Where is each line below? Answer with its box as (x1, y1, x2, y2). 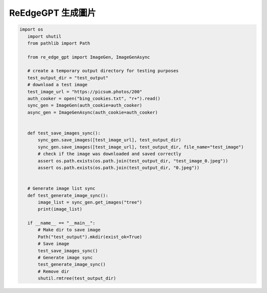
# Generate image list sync (27, 186, 96, 191)
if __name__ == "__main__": (27, 220, 96, 226)
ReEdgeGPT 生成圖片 (9, 7, 96, 18)
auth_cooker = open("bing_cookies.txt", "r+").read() (27, 96, 161, 101)
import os (19, 27, 44, 32)
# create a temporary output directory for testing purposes (27, 68, 179, 74)
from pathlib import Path (27, 40, 90, 46)
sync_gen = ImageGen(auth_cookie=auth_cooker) (27, 103, 142, 108)
